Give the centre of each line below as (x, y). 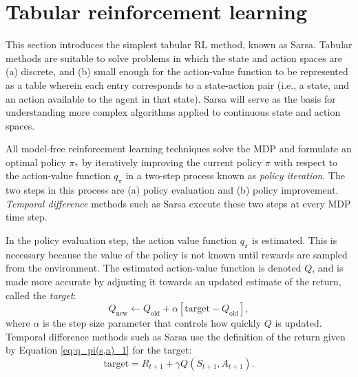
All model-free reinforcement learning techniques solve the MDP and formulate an (179, 149)
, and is (328, 268)
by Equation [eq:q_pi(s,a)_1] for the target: (99, 350)
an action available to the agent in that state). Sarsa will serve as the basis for (171, 98)
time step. (27, 217)
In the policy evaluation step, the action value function (122, 240)
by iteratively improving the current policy (172, 162)
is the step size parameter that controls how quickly (152, 323)
